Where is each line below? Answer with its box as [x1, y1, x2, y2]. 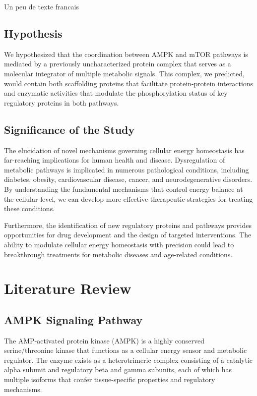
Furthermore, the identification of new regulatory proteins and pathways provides [4, 220, 252, 230]
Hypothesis [4, 25, 63, 41]
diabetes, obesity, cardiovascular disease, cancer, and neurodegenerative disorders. [4, 174, 253, 184]
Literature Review [4, 278, 131, 298]
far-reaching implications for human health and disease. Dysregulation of [4, 155, 225, 165]
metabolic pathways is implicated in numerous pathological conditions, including [4, 164, 249, 174]
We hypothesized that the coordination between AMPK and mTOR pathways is [4, 49, 248, 59]
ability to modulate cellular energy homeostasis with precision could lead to [4, 239, 234, 249]
